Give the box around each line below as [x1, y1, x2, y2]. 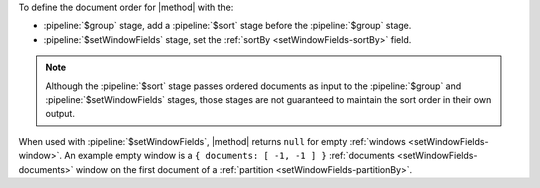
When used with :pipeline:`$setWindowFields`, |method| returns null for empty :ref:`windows [18, 135, 407, 147]
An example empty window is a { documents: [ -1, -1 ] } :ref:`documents [64, 150, 395, 162]
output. [45, 108, 75, 120]
